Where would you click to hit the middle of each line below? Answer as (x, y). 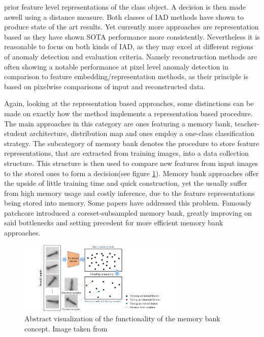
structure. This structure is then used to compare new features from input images (131, 163)
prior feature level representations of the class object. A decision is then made (125, 7)
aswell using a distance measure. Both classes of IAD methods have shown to (124, 16)
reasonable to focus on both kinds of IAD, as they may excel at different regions (129, 46)
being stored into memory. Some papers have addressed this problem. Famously (128, 203)
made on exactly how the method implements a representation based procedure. (128, 113)
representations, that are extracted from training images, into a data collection (126, 153)
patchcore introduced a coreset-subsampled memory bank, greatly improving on (128, 212)
